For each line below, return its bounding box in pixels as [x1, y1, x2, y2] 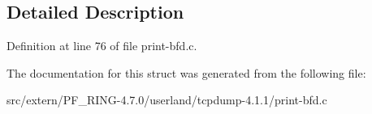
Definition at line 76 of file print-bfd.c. [6, 37, 197, 54]
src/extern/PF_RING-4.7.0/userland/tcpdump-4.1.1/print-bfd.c [6, 91, 327, 108]
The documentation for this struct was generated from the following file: [6, 64, 366, 81]
